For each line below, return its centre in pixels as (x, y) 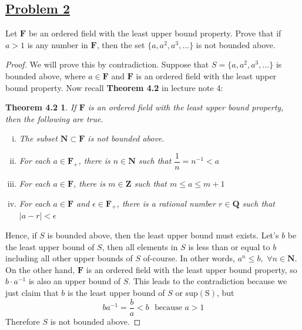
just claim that (32, 292)
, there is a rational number (166, 203)
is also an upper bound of (75, 281)
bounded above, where (46, 75)
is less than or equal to (229, 246)
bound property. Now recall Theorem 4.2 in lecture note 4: (114, 87)
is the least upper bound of (116, 292)
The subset (38, 138)
